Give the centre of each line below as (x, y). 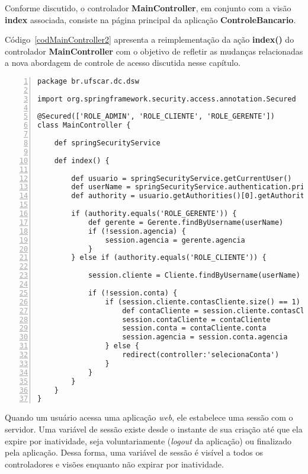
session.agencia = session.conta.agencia (205, 337)
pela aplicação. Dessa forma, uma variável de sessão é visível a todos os (134, 452)
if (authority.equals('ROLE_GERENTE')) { (154, 214)
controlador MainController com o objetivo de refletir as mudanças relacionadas (154, 51)
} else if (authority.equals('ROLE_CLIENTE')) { (169, 258)
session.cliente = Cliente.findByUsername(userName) (194, 276)
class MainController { (84, 125)
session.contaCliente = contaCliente (196, 319)
